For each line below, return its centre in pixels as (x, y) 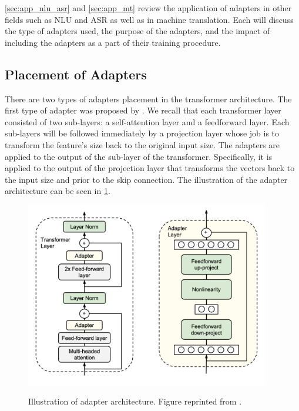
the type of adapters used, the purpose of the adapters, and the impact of (137, 31)
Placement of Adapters (76, 74)
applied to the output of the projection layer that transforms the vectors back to (150, 168)
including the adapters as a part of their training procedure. (113, 42)
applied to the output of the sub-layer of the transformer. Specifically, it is (139, 156)
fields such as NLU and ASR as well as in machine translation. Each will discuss (149, 19)
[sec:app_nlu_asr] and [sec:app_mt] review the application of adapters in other (148, 8)
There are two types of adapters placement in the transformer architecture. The (148, 98)
